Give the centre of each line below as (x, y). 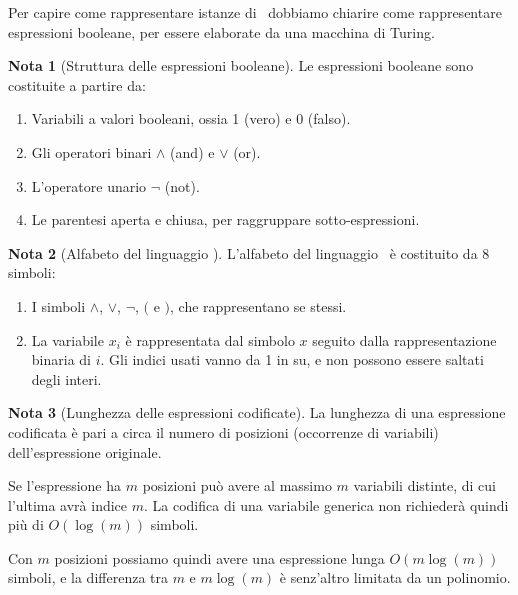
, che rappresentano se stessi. (258, 305)
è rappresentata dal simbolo (210, 339)
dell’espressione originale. (85, 451)
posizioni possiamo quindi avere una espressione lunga (219, 557)
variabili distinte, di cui (425, 485)
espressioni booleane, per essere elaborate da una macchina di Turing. (221, 31)
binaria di (61, 359)
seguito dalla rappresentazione (404, 339)
